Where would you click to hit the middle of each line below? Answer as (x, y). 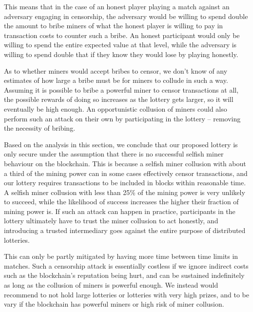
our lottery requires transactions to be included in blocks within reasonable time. (125, 183)
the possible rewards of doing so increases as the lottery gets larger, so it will (119, 99)
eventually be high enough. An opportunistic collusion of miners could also (116, 108)
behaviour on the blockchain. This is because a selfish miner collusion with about (125, 163)
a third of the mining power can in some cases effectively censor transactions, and (126, 173)
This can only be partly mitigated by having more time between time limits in (121, 256)
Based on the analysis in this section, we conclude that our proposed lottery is (121, 144)
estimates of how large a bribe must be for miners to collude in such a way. (116, 80)
